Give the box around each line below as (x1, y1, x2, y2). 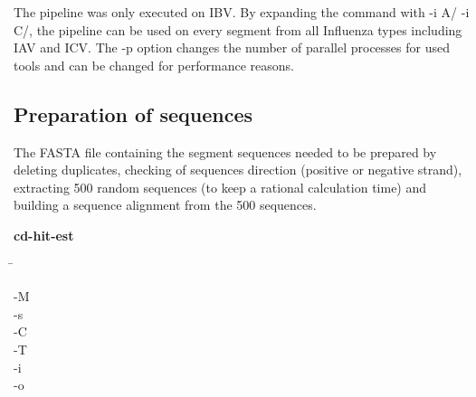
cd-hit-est (14, 225, 74, 244)
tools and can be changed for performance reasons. (14, 55, 294, 74)
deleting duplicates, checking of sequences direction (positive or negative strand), (14, 160, 462, 179)
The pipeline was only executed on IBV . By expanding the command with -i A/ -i (14, 3, 470, 21)
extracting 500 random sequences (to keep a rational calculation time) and (14, 177, 427, 196)
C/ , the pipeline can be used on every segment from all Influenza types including (14, 20, 462, 39)
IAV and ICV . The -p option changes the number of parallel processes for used (14, 38, 450, 57)
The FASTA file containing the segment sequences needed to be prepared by (14, 142, 437, 161)
